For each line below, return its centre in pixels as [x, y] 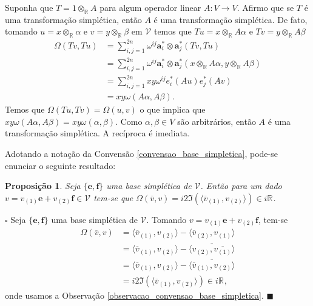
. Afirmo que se [265, 7]
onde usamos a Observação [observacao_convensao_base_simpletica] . [134, 295]
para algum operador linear [150, 7]
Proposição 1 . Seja [43, 186]
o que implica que [173, 109]
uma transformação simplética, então [73, 19]
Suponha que [29, 7]
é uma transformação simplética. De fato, [231, 19]
